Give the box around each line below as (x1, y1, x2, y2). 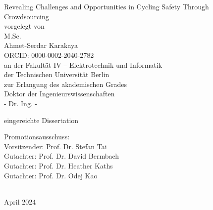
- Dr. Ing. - (4, 98, 38, 108)
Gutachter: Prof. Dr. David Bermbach (4, 151, 119, 161)
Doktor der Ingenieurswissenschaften (4, 88, 115, 99)
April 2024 (4, 196, 36, 207)
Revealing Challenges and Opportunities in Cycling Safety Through (4, 1, 209, 11)
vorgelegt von (4, 21, 45, 31)
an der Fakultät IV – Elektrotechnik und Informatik (4, 59, 162, 70)
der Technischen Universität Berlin (4, 69, 109, 80)
